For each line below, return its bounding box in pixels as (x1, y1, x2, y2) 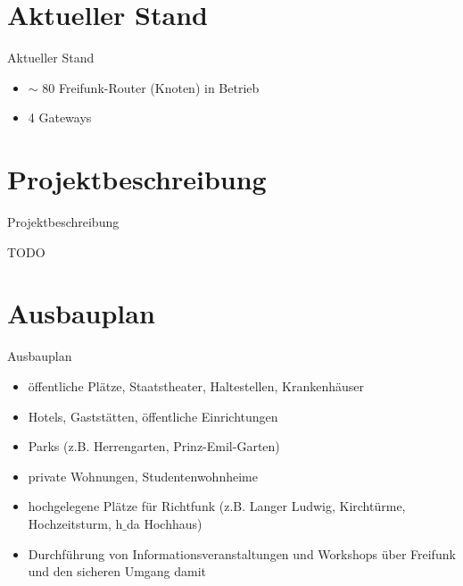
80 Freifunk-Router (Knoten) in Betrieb (42, 78, 260, 96)
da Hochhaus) (126, 514, 203, 532)
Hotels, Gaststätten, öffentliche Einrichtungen (28, 406, 278, 425)
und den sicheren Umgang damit (28, 562, 207, 581)
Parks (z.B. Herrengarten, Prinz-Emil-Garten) (28, 437, 280, 456)
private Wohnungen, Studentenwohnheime (28, 466, 258, 485)
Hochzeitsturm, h (28, 514, 123, 532)
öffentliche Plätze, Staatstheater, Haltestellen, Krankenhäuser (28, 376, 365, 395)
